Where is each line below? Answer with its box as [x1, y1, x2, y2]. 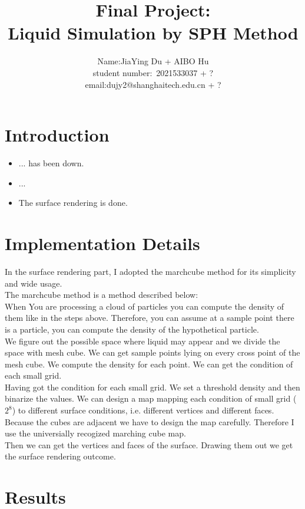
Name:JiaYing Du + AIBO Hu [97, 55, 209, 67]
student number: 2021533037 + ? [92, 66, 214, 78]
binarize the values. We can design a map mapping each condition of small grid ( [5, 392, 297, 405]
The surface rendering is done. [18, 196, 128, 209]
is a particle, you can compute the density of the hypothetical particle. [5, 323, 259, 335]
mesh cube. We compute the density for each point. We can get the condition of [5, 357, 293, 370]
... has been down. [18, 157, 84, 169]
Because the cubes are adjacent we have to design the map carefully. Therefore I [5, 415, 294, 428]
